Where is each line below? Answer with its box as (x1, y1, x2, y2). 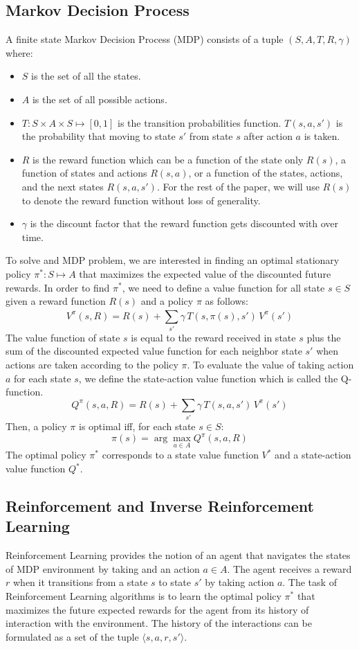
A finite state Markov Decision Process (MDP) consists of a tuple (6, 32, 284, 46)
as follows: (205, 294, 248, 308)
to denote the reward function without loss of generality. (21, 193, 261, 207)
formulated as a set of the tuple (6, 629, 139, 643)
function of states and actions (21, 166, 147, 180)
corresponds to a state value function (102, 447, 259, 462)
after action (243, 129, 293, 143)
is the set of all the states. (31, 69, 141, 83)
